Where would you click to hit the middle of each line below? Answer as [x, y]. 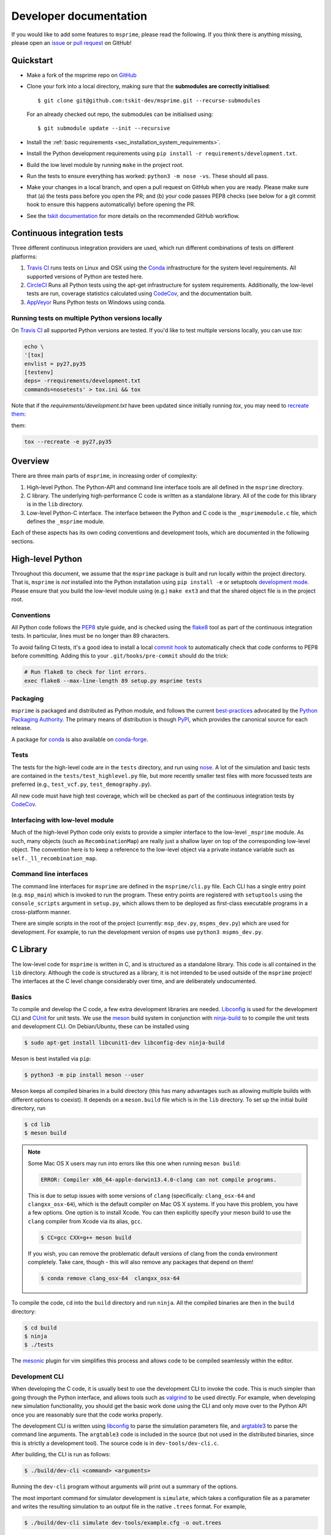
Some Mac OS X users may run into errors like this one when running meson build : [135, 1163]
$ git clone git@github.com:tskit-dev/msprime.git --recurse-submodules [149, 100]
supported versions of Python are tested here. [85, 276]
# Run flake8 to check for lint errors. [86, 672]
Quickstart [32, 60]
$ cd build [40, 1327]
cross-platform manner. [41, 912]
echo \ [34, 346]
